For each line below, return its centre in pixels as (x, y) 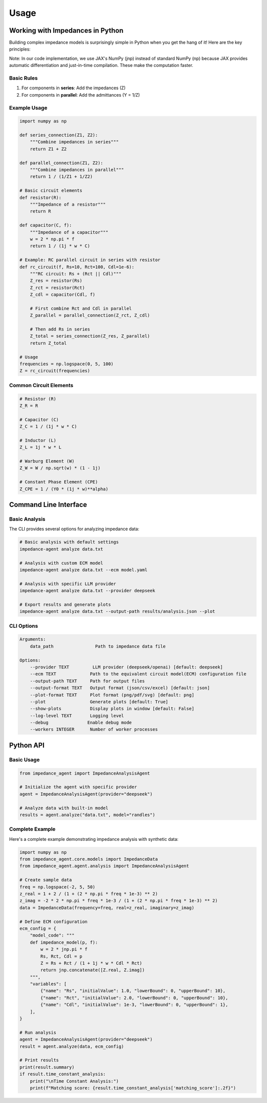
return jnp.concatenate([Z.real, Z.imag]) (93, 970)
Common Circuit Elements (41, 385)
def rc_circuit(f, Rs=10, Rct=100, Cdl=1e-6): (77, 267)
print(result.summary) (47, 1067)
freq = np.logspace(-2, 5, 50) (58, 887)
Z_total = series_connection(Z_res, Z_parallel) (90, 336)
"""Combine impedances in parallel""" (77, 170)
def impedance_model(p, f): (64, 942)
